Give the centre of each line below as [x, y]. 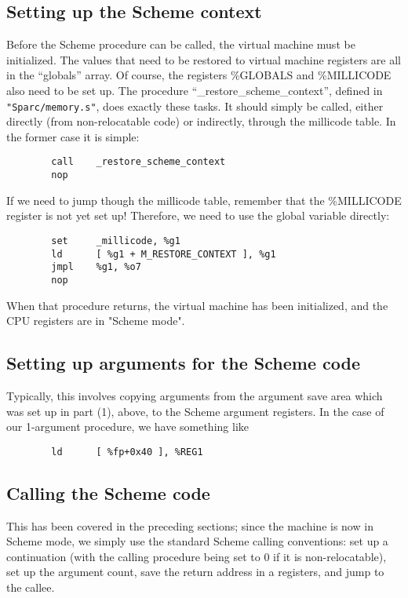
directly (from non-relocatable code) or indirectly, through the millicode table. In [201, 121]
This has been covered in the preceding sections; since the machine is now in [190, 525]
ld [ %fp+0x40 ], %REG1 [127, 452]
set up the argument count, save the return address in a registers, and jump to [195, 572]
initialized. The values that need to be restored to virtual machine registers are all [204, 59]
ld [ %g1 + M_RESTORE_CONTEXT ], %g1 [164, 254]
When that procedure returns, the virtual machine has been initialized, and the [197, 305]
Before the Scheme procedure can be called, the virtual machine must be [181, 44]
